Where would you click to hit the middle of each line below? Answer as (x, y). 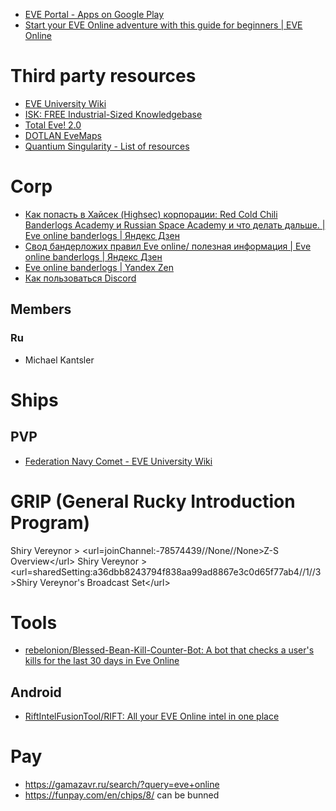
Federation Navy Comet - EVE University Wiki (118, 461)
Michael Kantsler (59, 360)
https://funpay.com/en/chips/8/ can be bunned (122, 795)
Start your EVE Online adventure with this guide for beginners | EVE (163, 25)
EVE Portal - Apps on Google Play (94, 14)
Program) (50, 522)
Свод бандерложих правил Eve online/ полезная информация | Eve (168, 246)
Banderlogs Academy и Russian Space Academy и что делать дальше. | (175, 225)
